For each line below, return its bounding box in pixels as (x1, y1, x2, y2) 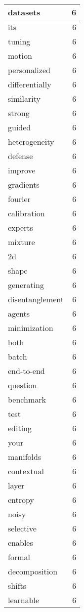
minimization (8, 322, 53, 333)
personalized (8, 64, 50, 76)
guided (8, 122, 31, 133)
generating (8, 279, 44, 290)
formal (8, 551, 30, 563)
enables (8, 537, 33, 548)
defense (8, 150, 33, 162)
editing (8, 422, 32, 434)
